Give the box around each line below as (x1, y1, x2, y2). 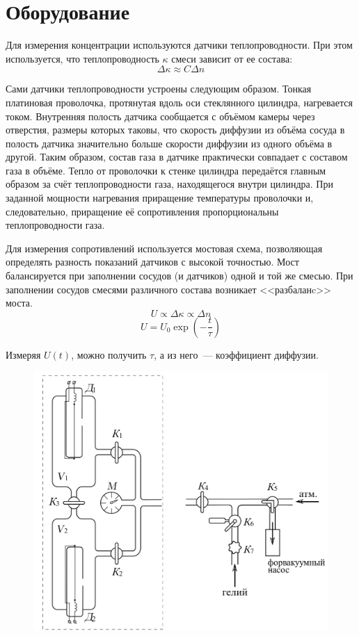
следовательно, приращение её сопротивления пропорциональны (6, 204, 279, 218)
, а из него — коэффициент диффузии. (154, 347, 319, 361)
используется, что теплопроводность (6, 51, 159, 65)
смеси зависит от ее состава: (171, 51, 293, 65)
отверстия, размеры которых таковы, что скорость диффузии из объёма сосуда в (6, 122, 345, 137)
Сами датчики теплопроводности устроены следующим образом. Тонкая (6, 81, 312, 96)
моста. (6, 295, 33, 310)
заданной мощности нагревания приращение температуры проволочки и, (6, 190, 314, 205)
